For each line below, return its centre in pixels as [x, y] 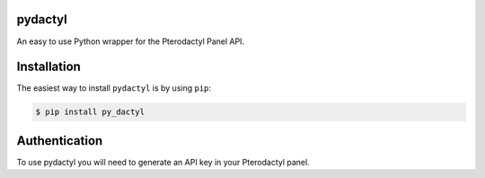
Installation [48, 67]
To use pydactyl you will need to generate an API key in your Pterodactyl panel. [163, 162]
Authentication [60, 141]
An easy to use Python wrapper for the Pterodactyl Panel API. [131, 41]
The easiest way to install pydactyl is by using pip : [114, 88]
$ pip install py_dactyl [90, 112]
